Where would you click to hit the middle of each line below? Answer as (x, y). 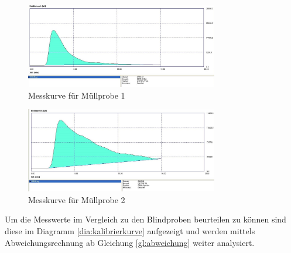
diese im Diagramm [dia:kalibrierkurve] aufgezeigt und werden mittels (130, 231)
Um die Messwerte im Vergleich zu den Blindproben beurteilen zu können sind (145, 219)
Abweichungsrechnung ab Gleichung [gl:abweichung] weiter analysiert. (130, 242)
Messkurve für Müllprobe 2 (77, 199)
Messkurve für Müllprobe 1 (77, 95)
